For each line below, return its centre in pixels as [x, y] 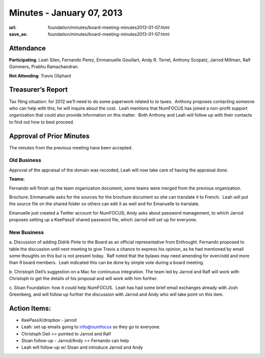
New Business [26, 232]
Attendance [27, 48]
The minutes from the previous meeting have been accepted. [71, 147]
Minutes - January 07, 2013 [66, 13]
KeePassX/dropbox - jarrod [49, 320]
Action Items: [30, 308]
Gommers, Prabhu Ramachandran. [44, 67]
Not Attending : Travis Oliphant [40, 75]
